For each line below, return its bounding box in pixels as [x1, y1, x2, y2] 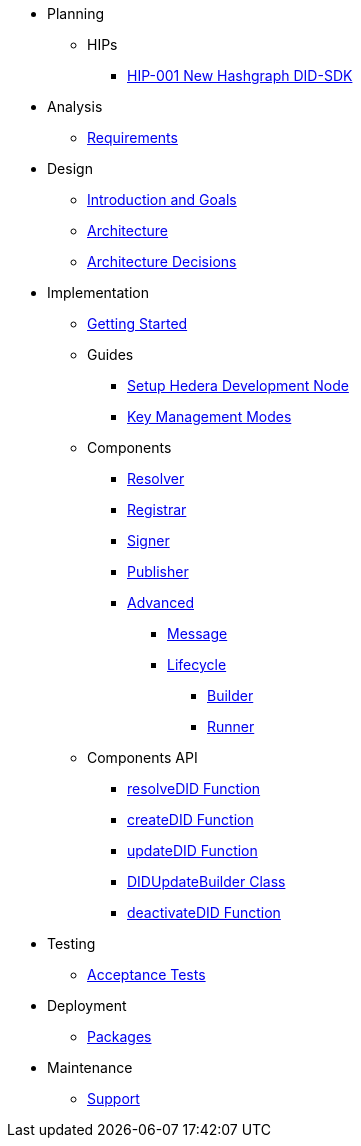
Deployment [47, 997, 127, 1014]
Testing [47, 935, 96, 952]
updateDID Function [127, 842, 258, 859]
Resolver [127, 470, 185, 487]
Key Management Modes [127, 408, 292, 425]
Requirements [87, 129, 178, 146]
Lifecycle [167, 656, 227, 673]
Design [47, 160, 93, 177]
